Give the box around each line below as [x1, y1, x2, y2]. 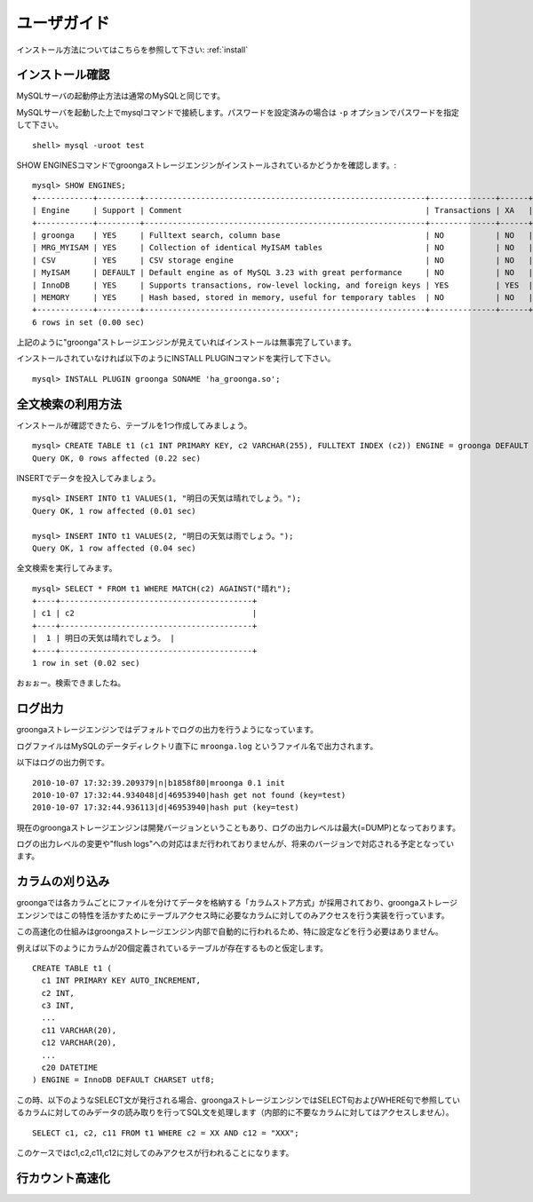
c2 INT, [41, 988, 75, 998]
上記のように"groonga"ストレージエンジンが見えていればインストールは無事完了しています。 [16, 337, 357, 348]
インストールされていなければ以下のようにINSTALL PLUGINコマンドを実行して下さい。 [16, 353, 336, 364]
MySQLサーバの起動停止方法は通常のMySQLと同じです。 [16, 91, 226, 101]
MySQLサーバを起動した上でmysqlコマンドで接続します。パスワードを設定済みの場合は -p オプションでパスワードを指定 [16, 107, 459, 117]
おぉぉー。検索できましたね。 [16, 677, 126, 688]
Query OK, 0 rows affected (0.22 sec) [32, 453, 202, 463]
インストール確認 [16, 67, 110, 83]
